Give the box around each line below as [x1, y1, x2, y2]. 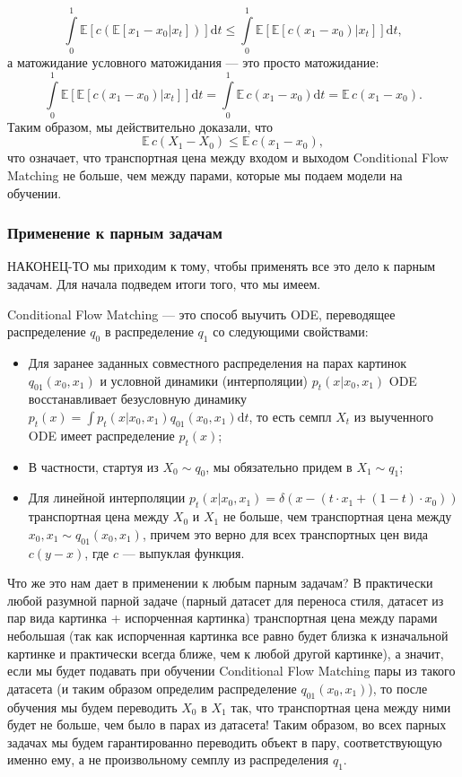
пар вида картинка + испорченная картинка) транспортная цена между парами [7, 608, 438, 627]
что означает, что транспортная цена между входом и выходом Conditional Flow [7, 148, 449, 167]
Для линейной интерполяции [28, 488, 186, 507]
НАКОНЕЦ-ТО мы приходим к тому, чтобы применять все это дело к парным [7, 257, 436, 275]
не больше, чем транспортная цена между [222, 507, 452, 526]
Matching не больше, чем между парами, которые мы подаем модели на [7, 166, 403, 185]
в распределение [104, 322, 194, 341]
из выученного [353, 407, 434, 425]
